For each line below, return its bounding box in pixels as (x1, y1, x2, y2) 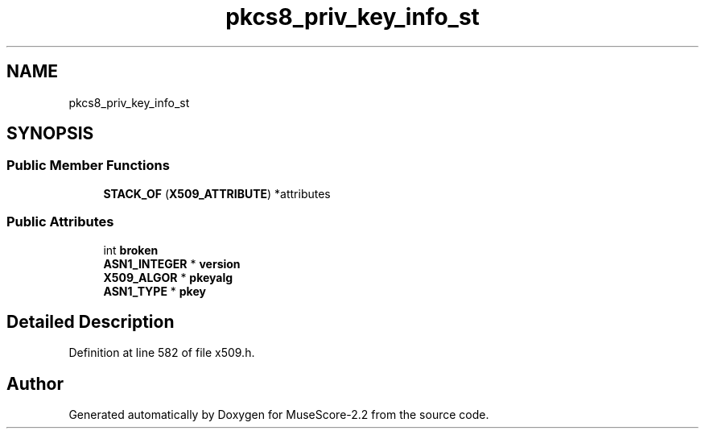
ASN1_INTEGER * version (103, 256, 241, 271)
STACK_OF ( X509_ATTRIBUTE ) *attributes (103, 186, 331, 201)
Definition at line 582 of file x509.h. (68, 346, 255, 360)
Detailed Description (6, 311, 175, 332)
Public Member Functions (6, 157, 170, 174)
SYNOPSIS (6, 123, 94, 144)
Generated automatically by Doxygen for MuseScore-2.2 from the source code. (68, 408, 489, 422)
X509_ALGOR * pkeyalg (103, 270, 233, 284)
